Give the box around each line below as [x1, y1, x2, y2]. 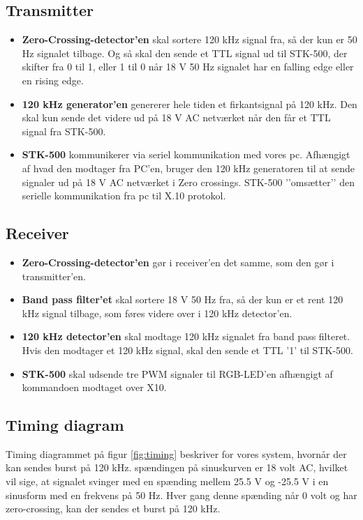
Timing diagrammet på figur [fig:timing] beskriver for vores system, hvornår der [6, 446, 347, 461]
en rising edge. [22, 72, 84, 87]
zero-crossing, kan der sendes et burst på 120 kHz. [6, 501, 221, 516]
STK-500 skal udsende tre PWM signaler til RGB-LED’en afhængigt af [22, 366, 333, 381]
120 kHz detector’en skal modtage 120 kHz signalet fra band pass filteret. [22, 329, 350, 344]
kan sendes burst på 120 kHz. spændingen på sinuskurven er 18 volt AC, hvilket [6, 460, 348, 475]
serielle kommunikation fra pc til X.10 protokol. [22, 188, 226, 203]
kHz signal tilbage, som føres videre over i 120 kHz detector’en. [22, 305, 292, 320]
